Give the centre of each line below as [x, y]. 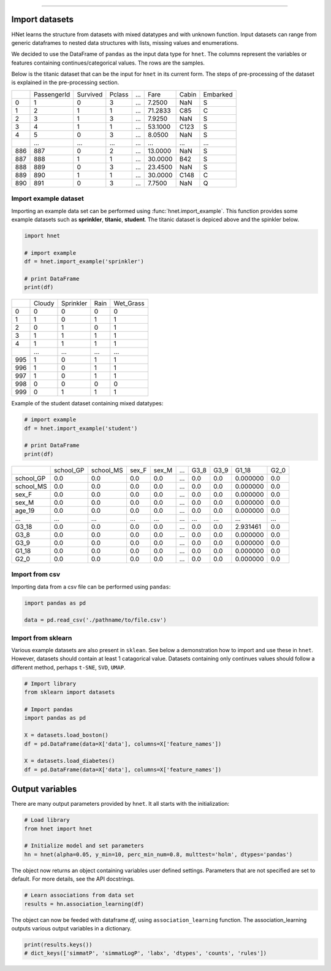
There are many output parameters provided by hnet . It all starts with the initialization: [120, 804]
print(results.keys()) [58, 945]
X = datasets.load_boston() [66, 735]
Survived [90, 94]
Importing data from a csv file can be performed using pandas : [91, 587]
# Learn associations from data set [79, 895]
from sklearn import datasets [70, 692]
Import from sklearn [42, 638]
